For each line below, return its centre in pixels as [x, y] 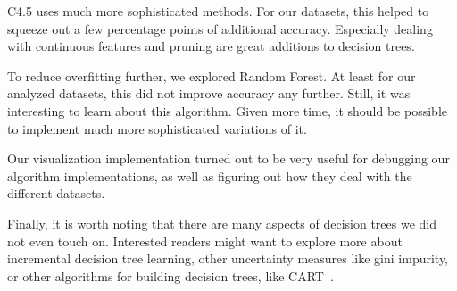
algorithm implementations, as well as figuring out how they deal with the [210, 175]
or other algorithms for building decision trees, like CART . [170, 275]
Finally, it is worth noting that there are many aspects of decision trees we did [222, 223]
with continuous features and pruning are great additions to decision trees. [211, 46]
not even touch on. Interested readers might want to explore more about [205, 241]
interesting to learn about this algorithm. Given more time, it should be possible [227, 110]
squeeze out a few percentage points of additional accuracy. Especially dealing [220, 28]
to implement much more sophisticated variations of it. [157, 128]
